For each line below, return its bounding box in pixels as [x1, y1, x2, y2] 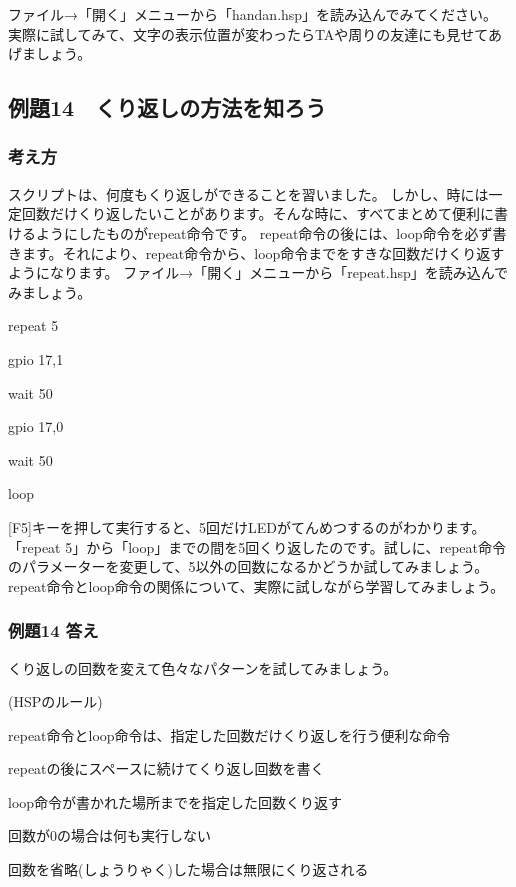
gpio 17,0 [8, 416, 64, 437]
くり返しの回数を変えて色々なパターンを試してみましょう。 [8, 657, 398, 678]
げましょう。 [8, 43, 92, 64]
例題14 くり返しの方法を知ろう [8, 92, 327, 123]
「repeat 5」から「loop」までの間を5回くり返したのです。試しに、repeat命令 [8, 536, 506, 557]
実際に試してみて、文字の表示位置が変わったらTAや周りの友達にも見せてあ [8, 23, 502, 44]
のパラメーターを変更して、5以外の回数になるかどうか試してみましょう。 [8, 556, 489, 577]
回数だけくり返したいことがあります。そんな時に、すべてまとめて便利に [21, 203, 494, 224]
